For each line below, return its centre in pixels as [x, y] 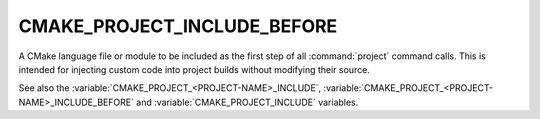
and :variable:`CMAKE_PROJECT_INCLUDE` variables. [247, 102]
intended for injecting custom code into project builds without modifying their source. [194, 69]
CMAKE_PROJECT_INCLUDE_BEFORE [178, 26]
